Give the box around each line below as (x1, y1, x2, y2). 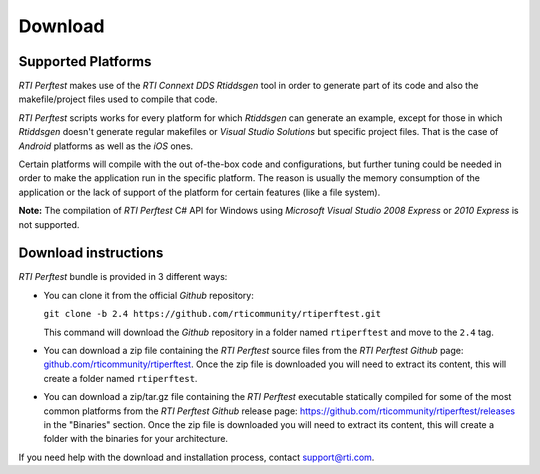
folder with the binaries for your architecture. (43, 433, 229, 445)
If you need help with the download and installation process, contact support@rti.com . (18, 451, 375, 463)
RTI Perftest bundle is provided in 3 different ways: (18, 271, 228, 283)
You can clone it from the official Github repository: (43, 289, 254, 301)
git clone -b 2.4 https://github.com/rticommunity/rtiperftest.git (43, 308, 382, 320)
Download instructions (18, 245, 164, 262)
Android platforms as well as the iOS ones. (18, 140, 194, 152)
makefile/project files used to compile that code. (18, 93, 218, 105)
